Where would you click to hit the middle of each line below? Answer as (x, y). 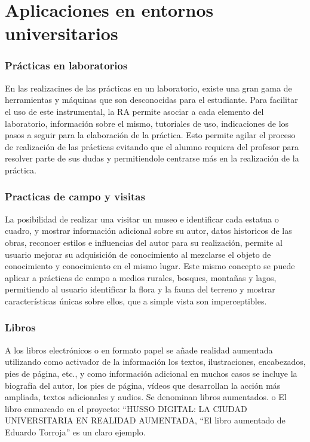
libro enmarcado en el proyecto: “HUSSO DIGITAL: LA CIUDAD (126, 408)
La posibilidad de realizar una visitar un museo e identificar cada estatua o (142, 219)
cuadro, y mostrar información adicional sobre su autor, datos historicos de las (148, 231)
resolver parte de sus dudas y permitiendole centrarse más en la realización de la (152, 158)
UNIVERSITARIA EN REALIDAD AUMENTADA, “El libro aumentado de (145, 420)
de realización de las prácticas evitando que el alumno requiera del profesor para (152, 146)
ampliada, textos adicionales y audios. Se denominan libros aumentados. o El (146, 397)
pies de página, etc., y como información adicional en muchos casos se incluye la (151, 373)
